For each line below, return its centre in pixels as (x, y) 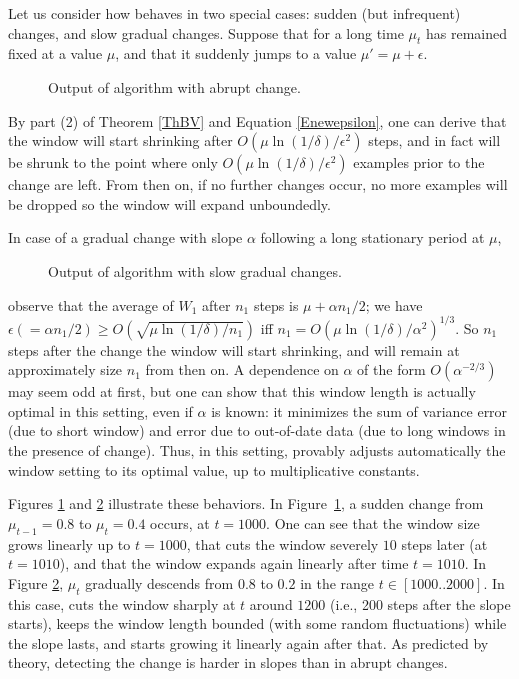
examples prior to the (419, 162)
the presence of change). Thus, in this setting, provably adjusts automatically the (257, 450)
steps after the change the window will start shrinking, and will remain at (234, 349)
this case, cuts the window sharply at (122, 603)
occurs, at (180, 522)
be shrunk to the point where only (113, 162)
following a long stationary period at (372, 237)
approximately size (65, 369)
